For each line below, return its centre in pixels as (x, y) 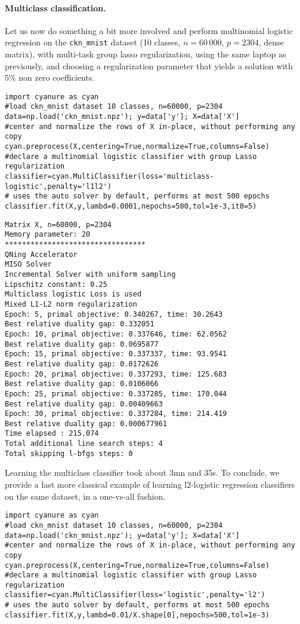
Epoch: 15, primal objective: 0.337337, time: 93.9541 (116, 354)
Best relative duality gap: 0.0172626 (82, 364)
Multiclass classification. (55, 7)
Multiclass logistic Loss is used (73, 294)
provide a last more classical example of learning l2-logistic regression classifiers (150, 484)
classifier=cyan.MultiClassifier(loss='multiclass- (109, 177)
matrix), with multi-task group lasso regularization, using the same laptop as (146, 54)
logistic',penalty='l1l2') (58, 186)
